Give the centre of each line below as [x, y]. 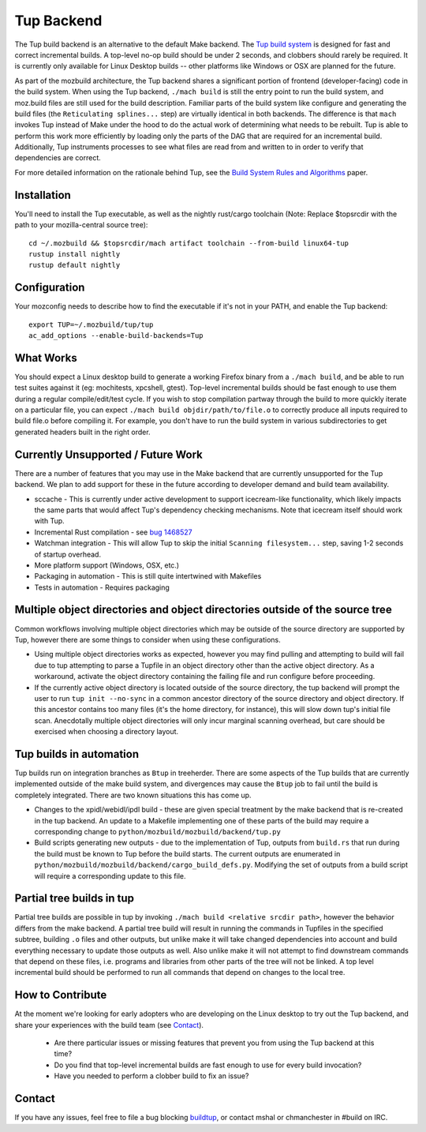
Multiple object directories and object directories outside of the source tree [203, 610]
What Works [46, 358]
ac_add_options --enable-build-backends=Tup [116, 335]
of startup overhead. [68, 554]
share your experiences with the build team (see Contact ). [109, 1025]
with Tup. [49, 521]
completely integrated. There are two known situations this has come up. [133, 795]
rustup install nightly [75, 254]
